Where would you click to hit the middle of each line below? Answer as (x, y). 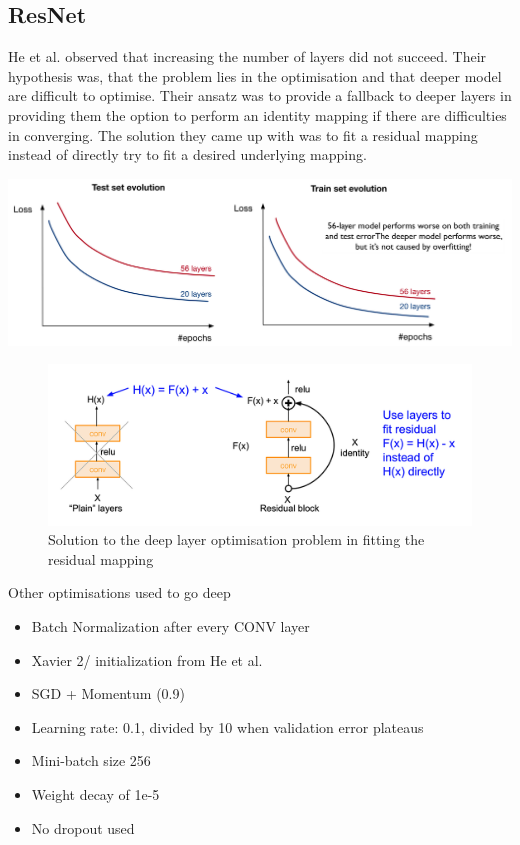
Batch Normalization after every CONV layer (170, 626)
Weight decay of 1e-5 (95, 794)
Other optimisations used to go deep (119, 592)
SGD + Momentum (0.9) (108, 693)
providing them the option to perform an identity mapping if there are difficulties (257, 114)
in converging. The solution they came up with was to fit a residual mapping (243, 134)
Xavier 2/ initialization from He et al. (147, 659)
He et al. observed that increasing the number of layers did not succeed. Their (247, 56)
